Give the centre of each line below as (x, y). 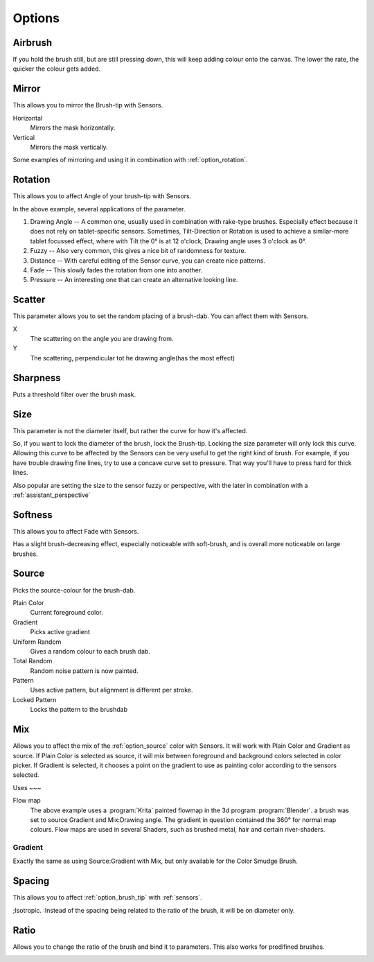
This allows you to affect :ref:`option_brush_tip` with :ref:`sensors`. (107, 898)
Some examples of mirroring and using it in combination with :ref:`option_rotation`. (131, 160)
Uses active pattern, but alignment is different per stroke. (112, 690)
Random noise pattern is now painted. (84, 671)
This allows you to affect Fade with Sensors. (76, 531)
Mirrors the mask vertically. (69, 147)
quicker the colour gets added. (56, 69)
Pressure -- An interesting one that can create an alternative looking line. (134, 280)
